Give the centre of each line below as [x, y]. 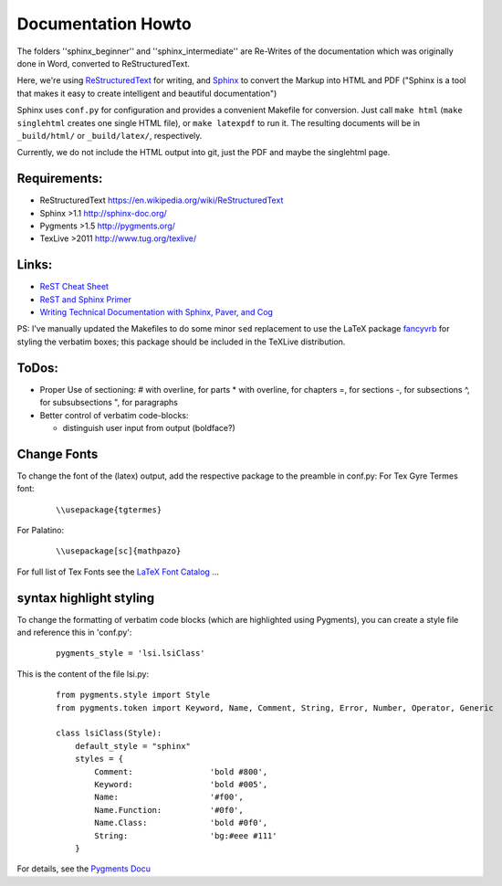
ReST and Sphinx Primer [86, 299]
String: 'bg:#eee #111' [186, 835]
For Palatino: [41, 530]
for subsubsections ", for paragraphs [109, 403]
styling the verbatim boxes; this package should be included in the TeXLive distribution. [181, 342]
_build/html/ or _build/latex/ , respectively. [110, 135]
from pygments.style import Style [133, 695]
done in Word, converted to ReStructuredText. [104, 63]
